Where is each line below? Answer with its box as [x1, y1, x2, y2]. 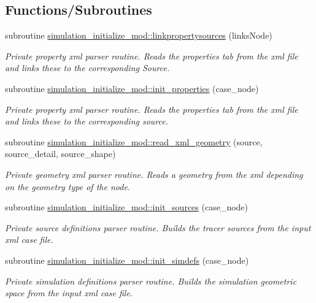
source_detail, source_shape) [5, 147, 116, 160]
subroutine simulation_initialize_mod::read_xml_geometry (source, [5, 135, 263, 148]
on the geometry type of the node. [5, 180, 131, 193]
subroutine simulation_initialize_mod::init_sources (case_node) [5, 201, 249, 213]
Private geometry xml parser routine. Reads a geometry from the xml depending [5, 167, 303, 180]
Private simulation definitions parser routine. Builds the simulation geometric [5, 274, 297, 287]
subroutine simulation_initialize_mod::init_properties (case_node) [5, 82, 259, 94]
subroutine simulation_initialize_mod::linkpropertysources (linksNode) [5, 29, 272, 42]
